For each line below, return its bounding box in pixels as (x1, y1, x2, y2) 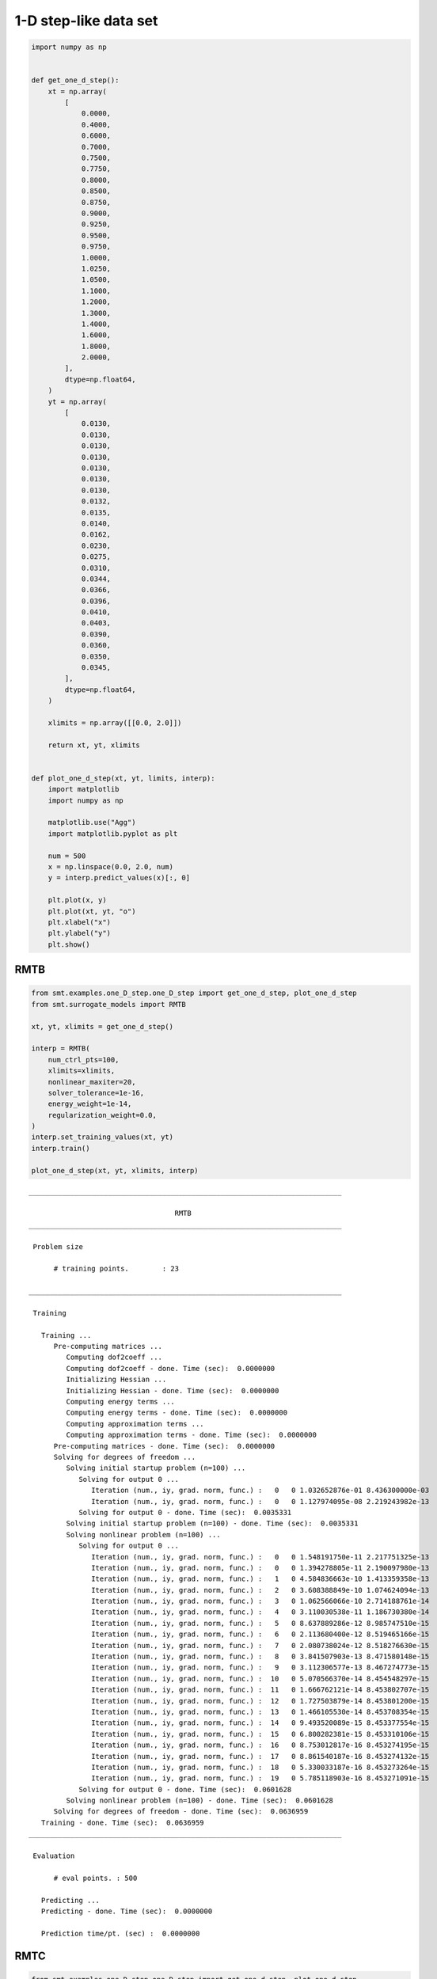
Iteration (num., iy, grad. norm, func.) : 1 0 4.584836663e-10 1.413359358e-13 (91, 1574, 430, 1583)
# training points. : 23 (53, 1264, 180, 1274)
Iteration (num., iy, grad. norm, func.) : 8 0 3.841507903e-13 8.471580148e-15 (91, 1652, 430, 1662)
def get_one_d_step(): (31, 76, 120, 85)
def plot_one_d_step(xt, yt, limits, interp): (31, 773, 215, 783)
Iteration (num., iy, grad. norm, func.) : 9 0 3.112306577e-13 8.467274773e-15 (91, 1663, 430, 1672)
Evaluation (32, 1852, 75, 1860)
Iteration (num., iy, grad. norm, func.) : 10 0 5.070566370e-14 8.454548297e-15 (91, 1674, 430, 1683)
